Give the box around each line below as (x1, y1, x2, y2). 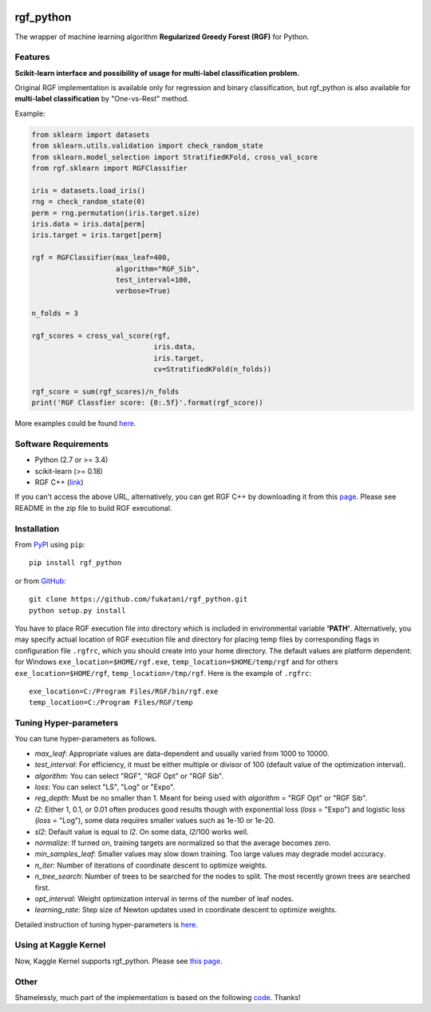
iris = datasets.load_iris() (31, 186, 146, 195)
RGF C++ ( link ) (34, 477, 84, 487)
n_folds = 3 (31, 309, 79, 318)
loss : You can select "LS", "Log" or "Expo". (34, 782, 176, 792)
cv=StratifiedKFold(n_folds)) (153, 365, 272, 374)
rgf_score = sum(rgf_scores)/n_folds (31, 387, 180, 396)
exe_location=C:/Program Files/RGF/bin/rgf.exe (29, 686, 219, 696)
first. (34, 883, 50, 892)
